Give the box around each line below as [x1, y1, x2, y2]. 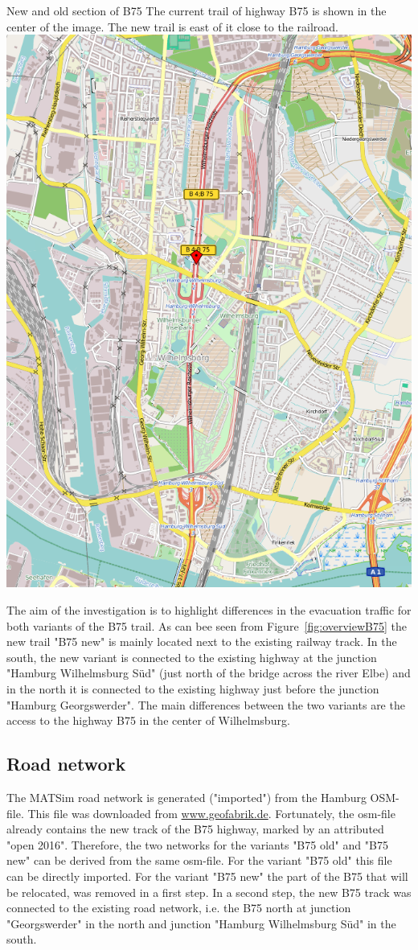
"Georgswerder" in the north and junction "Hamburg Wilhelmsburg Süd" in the [6, 915, 396, 931]
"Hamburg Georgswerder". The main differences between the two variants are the [6, 696, 405, 713]
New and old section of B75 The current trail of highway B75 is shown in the [6, 2, 387, 19]
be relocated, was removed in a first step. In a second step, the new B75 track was [6, 883, 412, 900]
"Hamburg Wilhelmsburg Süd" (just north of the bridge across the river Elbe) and [6, 664, 411, 681]
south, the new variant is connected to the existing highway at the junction [6, 648, 377, 665]
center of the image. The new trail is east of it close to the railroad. [6, 18, 338, 35]
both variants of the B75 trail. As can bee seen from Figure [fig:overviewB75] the [6, 617, 407, 634]
